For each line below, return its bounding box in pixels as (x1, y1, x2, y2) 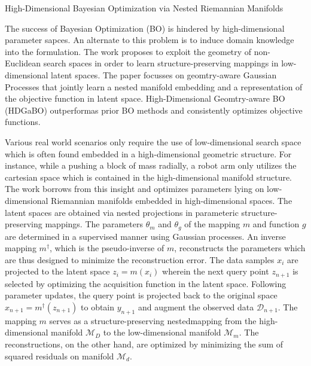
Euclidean (5, 57, 41, 69)
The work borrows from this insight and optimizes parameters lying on (5, 182, 264, 195)
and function (252, 218, 300, 230)
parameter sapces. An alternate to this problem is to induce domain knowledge (5, 33, 294, 46)
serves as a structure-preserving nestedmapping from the (49, 314, 257, 327)
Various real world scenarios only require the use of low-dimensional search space (5, 135, 301, 148)
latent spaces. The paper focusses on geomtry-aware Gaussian (51, 68, 277, 81)
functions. (5, 115, 41, 128)
